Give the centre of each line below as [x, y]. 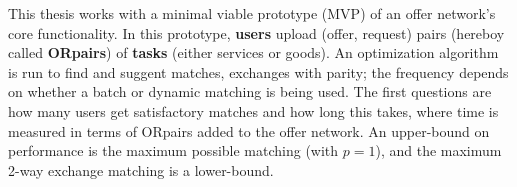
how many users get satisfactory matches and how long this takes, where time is [253, 110]
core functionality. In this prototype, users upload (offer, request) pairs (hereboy [256, 32]
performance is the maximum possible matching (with [173, 150]
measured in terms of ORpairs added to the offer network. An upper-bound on [249, 130]
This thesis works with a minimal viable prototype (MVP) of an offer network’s [252, 13]
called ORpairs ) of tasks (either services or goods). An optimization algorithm [253, 52]
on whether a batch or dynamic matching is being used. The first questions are [250, 91]
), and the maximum [438, 150]
